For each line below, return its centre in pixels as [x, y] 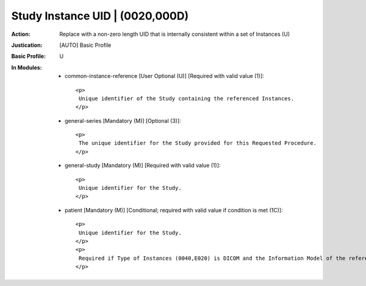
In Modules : [27, 68]
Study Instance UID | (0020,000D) [100, 16]
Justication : [27, 45]
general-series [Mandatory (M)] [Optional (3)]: [123, 120]
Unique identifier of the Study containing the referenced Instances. [186, 98]
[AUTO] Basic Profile [85, 45]
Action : [21, 34]
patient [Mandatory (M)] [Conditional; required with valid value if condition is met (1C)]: [174, 210]
